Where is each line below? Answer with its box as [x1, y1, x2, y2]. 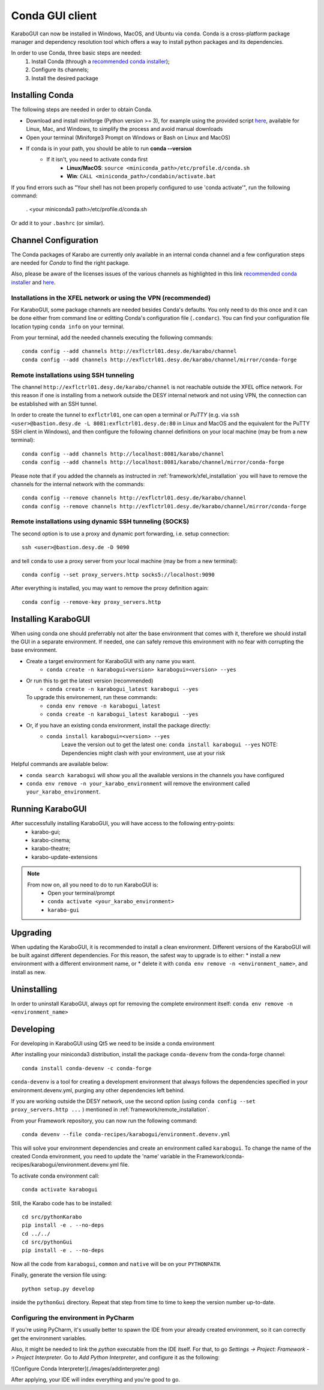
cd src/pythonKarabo [22, 1213, 82, 1220]
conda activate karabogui [22, 1186, 98, 1193]
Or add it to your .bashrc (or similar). [11, 219, 105, 226]
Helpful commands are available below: [11, 760, 109, 768]
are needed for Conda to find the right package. [11, 259, 130, 266]
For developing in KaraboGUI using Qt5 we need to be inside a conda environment [11, 1040, 215, 1047]
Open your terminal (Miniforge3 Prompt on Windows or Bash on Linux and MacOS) [26, 134, 231, 141]
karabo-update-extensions [31, 853, 98, 861]
